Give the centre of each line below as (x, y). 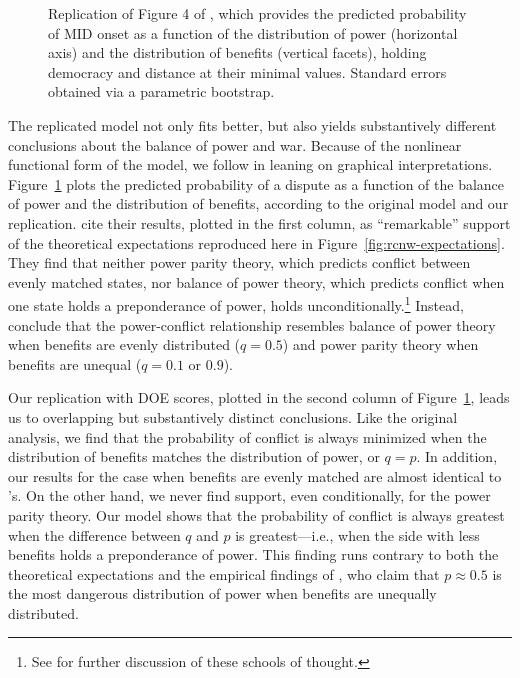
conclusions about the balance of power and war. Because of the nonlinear (235, 144)
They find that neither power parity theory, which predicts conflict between (239, 262)
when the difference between (94, 534)
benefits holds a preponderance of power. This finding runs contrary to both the (253, 554)
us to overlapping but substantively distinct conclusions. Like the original (233, 416)
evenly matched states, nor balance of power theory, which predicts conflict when (256, 281)
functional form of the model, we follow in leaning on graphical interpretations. (250, 164)
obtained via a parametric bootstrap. (161, 91)
